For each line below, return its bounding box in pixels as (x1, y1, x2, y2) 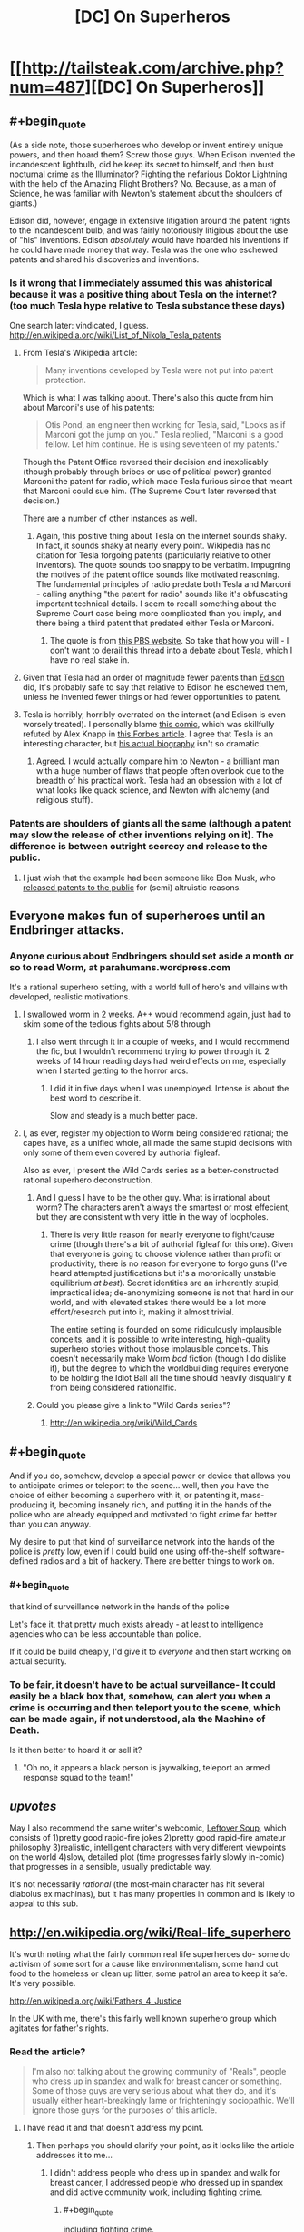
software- (248, 1546, 286, 1557)
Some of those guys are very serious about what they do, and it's (31, 2085, 277, 2096)
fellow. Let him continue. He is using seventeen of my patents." (44, 439, 281, 450)
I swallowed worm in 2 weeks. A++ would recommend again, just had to (22, 1009, 292, 1020)
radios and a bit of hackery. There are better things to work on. (40, 1556, 275, 1567)
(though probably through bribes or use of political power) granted (22, 466, 272, 477)
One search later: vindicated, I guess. (9, 320, 150, 331)
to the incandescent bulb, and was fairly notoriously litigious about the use (9, 225, 289, 236)
